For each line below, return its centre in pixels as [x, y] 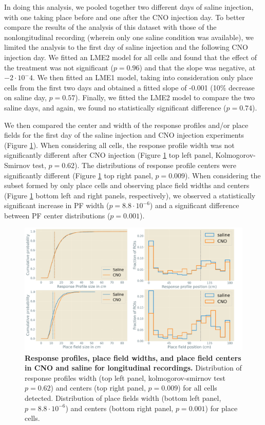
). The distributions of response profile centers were [155, 165]
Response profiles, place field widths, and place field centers [133, 357]
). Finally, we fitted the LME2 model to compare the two [165, 97]
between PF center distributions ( [57, 215]
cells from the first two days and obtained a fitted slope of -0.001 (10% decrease [129, 87]
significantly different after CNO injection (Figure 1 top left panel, [109, 155]
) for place [221, 408]
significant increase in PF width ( [57, 205]
